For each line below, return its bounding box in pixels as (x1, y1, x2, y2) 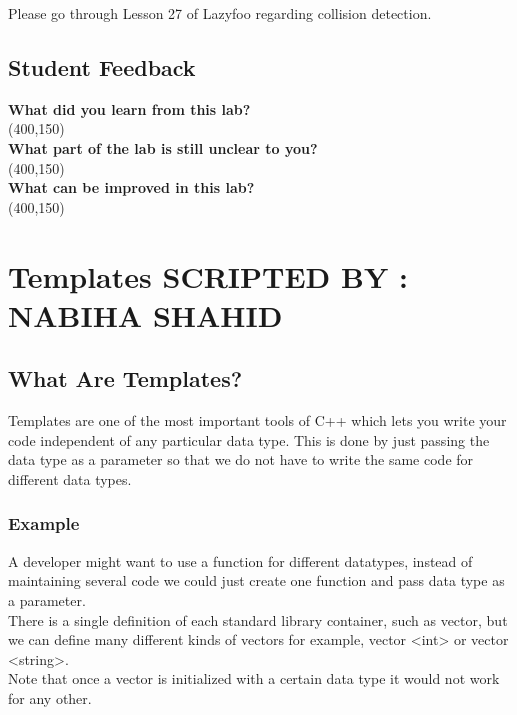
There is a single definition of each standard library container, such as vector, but (8, 609, 508, 630)
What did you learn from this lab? (8, 98, 251, 119)
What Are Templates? (8, 363, 243, 394)
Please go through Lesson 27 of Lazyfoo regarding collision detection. (8, 3, 432, 23)
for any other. (8, 687, 92, 708)
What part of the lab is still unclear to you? (8, 137, 318, 158)
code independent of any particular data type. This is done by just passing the (8, 429, 490, 450)
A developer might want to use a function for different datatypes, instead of (8, 550, 473, 571)
